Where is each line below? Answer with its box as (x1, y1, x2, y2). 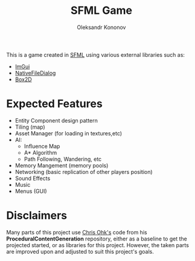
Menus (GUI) (14, 187, 47, 195)
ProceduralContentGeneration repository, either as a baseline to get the (6, 235, 187, 242)
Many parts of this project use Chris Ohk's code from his (6, 228, 147, 236)
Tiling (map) (14, 123, 45, 130)
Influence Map (24, 143, 60, 150)
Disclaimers (6, 209, 68, 222)
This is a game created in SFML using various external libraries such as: (6, 51, 185, 58)
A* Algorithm (24, 149, 57, 156)
